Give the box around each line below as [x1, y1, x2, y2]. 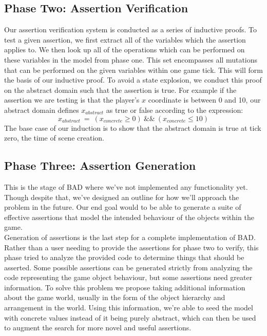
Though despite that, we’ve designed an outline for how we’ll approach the [4, 191, 239, 202]
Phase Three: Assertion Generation [4, 157, 196, 173]
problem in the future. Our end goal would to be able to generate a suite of [4, 202, 241, 212]
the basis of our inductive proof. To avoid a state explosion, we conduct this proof [4, 74, 262, 85]
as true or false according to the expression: [106, 104, 243, 115]
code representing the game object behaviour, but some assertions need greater [4, 272, 253, 283]
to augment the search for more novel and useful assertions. [4, 322, 192, 333]
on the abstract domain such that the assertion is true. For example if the [4, 84, 237, 95]
